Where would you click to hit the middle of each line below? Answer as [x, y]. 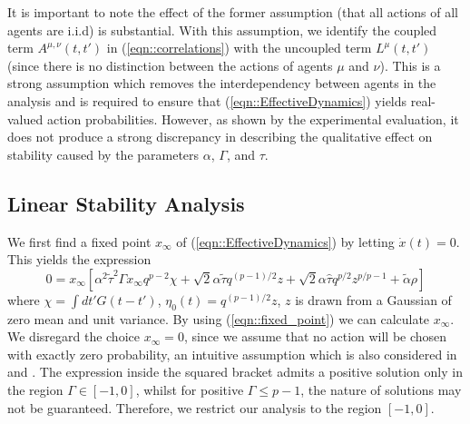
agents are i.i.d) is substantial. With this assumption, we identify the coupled [222, 30]
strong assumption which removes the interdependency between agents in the [222, 83]
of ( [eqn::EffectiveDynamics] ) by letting [285, 241]
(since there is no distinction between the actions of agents [170, 65]
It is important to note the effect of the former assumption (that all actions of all [233, 12]
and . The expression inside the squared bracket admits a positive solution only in [235, 372]
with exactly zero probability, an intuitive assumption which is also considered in [232, 354]
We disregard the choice [73, 336]
